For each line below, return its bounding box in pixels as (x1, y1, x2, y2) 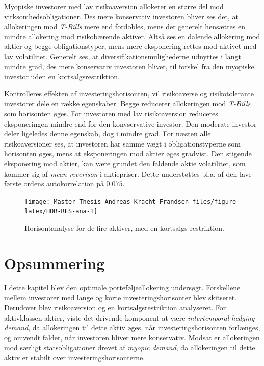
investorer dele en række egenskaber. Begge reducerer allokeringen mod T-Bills (4, 98, 251, 109)
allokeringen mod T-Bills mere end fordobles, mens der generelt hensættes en (4, 21, 245, 32)
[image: (24, 198, 50, 205)
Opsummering (4, 252, 105, 273)
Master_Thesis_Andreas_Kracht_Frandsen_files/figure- (54, 198, 240, 205)
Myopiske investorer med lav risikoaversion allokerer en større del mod (4, 1, 224, 11)
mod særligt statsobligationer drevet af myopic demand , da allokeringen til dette (4, 342, 255, 353)
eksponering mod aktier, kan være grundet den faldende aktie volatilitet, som (4, 158, 246, 168)
